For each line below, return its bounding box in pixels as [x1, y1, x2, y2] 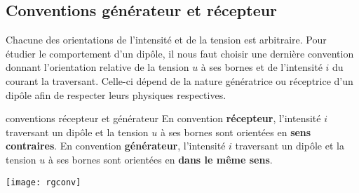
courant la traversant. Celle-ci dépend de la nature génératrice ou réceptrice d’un [6, 73, 353, 88]
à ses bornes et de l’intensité [201, 60, 323, 74]
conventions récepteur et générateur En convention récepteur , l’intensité [6, 111, 321, 126]
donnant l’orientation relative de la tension [6, 60, 189, 74]
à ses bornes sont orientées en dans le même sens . [48, 152, 273, 166]
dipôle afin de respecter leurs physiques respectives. [6, 87, 226, 102]
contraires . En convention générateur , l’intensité [6, 138, 226, 153]
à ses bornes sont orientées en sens [160, 124, 311, 139]
